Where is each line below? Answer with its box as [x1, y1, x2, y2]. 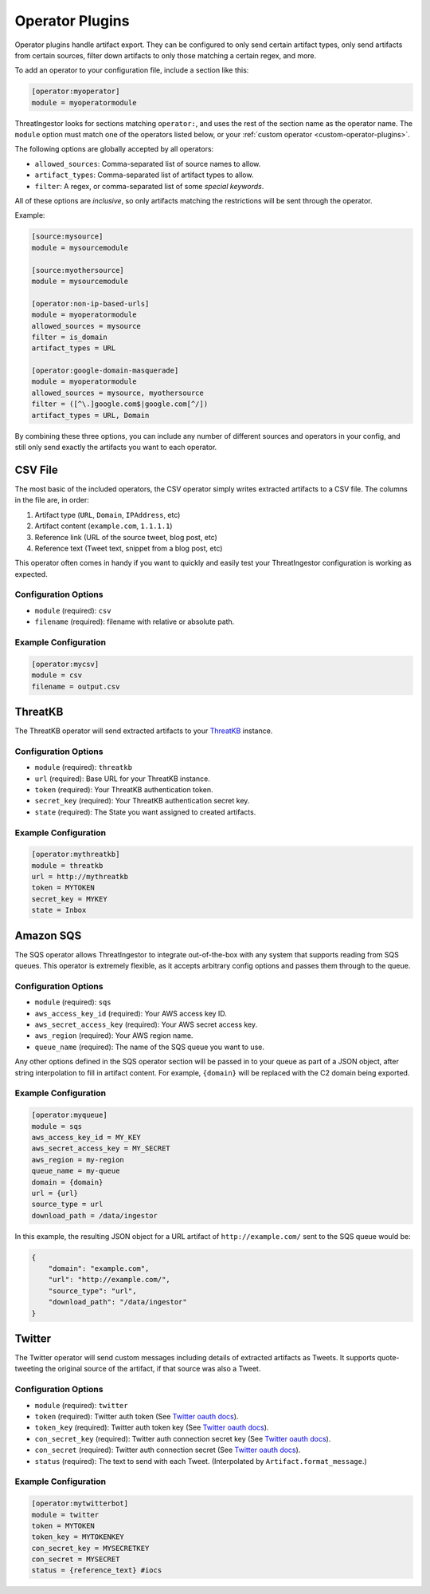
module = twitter [31, 1510, 100, 1519]
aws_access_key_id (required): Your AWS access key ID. [34, 1008, 227, 1018]
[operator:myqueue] [31, 1111, 107, 1120]
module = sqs [31, 1122, 83, 1130]
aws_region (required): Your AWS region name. [34, 1031, 193, 1040]
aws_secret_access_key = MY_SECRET [31, 1144, 170, 1153]
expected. [14, 569, 48, 578]
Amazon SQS [14, 929, 82, 942]
